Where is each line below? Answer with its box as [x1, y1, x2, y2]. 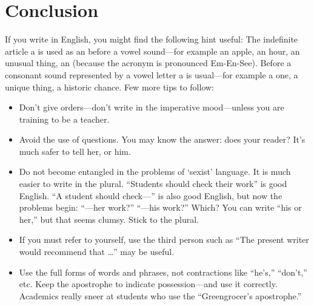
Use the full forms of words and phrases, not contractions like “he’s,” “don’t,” [19, 265, 307, 278]
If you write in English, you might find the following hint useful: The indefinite [5, 33, 298, 46]
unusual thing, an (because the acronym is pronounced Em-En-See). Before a [5, 56, 292, 69]
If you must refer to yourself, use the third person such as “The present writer [19, 233, 309, 246]
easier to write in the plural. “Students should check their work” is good [19, 177, 287, 190]
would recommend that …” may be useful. [19, 245, 175, 258]
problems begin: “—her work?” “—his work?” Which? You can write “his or [19, 201, 302, 214]
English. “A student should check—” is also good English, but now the [19, 189, 282, 202]
